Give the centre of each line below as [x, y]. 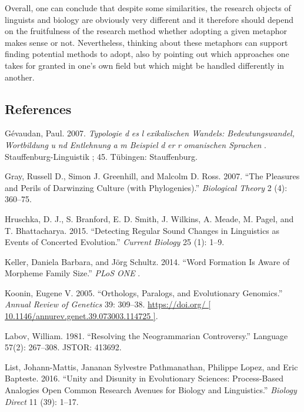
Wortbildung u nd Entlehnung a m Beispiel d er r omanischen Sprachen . [136, 144]
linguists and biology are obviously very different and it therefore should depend [149, 19]
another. [20, 77]
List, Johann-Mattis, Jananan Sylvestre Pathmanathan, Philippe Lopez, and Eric [151, 366]
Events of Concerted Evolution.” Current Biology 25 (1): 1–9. [115, 242]
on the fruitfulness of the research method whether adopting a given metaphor [146, 31]
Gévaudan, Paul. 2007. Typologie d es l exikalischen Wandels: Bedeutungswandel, [150, 133]
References [38, 108]
